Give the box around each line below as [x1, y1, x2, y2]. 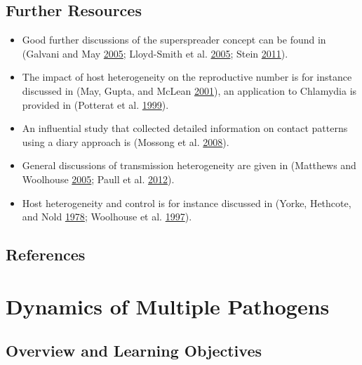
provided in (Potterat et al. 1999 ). [22, 97, 169, 112]
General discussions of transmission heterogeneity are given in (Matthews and [22, 158, 356, 173]
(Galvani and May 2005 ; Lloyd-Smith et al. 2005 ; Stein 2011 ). [22, 46, 288, 60]
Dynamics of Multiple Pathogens [6, 291, 330, 320]
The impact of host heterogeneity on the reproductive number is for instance [22, 69, 352, 84]
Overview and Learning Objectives [6, 340, 262, 361]
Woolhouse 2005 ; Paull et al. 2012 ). [22, 171, 175, 186]
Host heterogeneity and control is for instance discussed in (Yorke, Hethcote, [22, 195, 351, 210]
